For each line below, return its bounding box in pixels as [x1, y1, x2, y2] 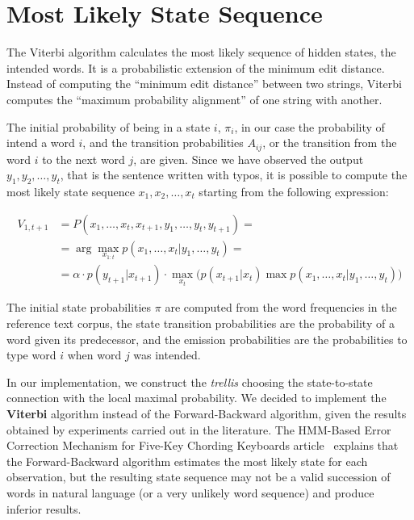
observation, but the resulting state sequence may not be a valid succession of [6, 468, 391, 485]
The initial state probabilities [6, 299, 152, 316]
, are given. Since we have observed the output [133, 150, 364, 167]
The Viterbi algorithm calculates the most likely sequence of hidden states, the [6, 44, 396, 61]
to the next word [42, 150, 125, 167]
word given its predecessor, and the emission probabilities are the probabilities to [6, 330, 408, 347]
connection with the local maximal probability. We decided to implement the [6, 389, 387, 406]
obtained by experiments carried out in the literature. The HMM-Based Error [6, 421, 391, 438]
